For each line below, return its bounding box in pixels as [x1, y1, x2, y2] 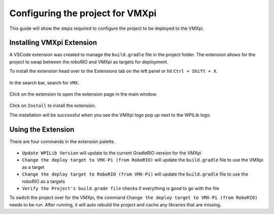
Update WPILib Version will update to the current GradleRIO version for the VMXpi [22, 150, 201, 156]
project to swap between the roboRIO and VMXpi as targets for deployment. [9, 59, 168, 65]
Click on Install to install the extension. [9, 103, 96, 109]
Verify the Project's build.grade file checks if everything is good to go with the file [22, 185, 220, 192]
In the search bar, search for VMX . [9, 79, 80, 85]
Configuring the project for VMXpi [9, 8, 157, 19]
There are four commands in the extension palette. [9, 138, 116, 144]
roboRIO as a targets [22, 178, 65, 184]
